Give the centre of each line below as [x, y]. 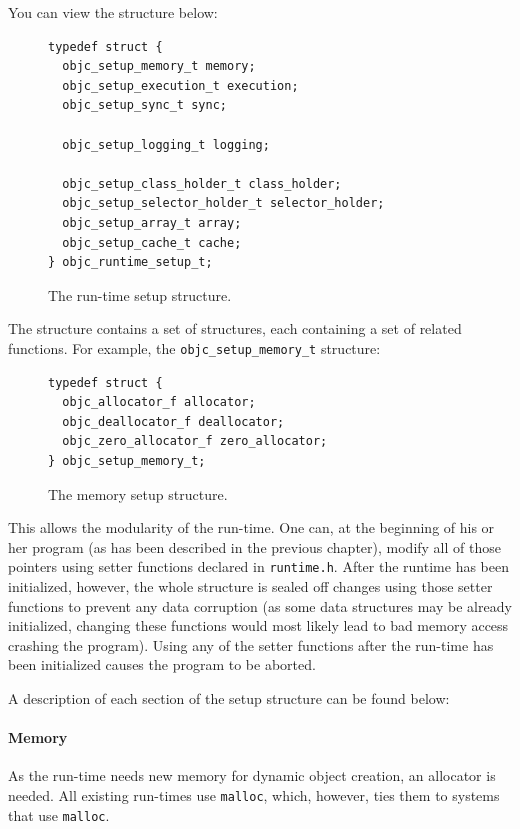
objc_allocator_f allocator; [159, 402]
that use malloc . [59, 814]
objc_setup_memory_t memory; [159, 66]
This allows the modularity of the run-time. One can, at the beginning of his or [251, 527]
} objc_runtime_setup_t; [130, 262]
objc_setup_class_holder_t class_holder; [202, 183]
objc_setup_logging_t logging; [166, 144]
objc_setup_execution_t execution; [180, 85]
